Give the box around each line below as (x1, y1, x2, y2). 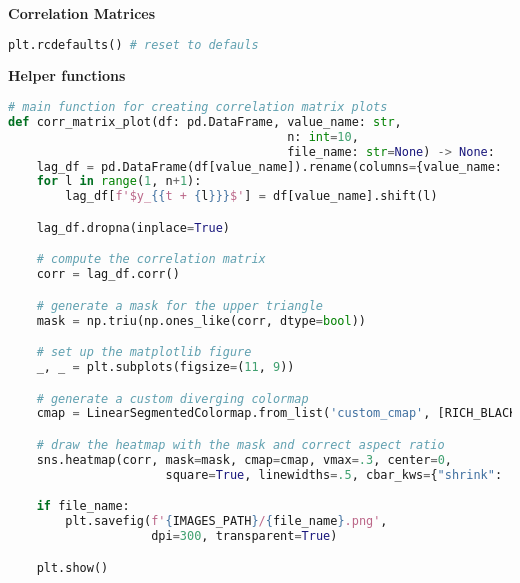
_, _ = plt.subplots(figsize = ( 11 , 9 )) (36, 360, 295, 375)
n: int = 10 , (287, 129, 359, 144)
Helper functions (8, 65, 126, 86)
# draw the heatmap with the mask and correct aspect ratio (36, 438, 445, 452)
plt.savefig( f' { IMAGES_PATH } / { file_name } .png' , (65, 514, 388, 529)
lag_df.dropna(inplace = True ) (36, 220, 230, 235)
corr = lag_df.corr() (36, 267, 180, 282)
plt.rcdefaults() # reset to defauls (8, 37, 259, 52)
